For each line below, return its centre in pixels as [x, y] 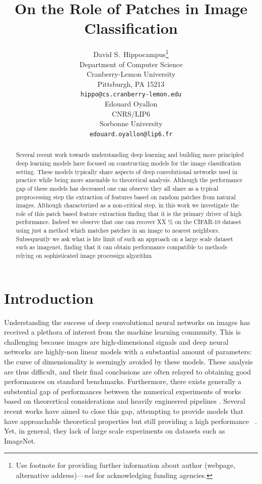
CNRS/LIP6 [131, 113]
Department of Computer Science [131, 64]
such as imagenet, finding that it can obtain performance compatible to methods [121, 247]
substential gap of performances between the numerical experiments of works [123, 391]
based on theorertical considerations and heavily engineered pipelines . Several [125, 401]
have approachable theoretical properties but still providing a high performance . [130, 421]
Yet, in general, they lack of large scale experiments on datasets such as [115, 431]
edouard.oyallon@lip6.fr [131, 134]
